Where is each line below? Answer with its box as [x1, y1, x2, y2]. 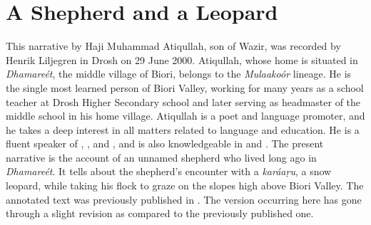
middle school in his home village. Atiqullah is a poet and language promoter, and [6, 108, 365, 123]
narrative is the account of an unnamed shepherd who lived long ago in [6, 150, 317, 164]
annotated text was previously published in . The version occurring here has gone [6, 192, 362, 206]
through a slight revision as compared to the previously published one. [6, 206, 314, 221]
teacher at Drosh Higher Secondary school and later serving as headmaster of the [6, 94, 361, 109]
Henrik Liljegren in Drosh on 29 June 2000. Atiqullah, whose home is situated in [6, 52, 358, 67]
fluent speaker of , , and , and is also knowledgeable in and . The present [6, 136, 324, 151]
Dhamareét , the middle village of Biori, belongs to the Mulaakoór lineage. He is [6, 66, 352, 81]
